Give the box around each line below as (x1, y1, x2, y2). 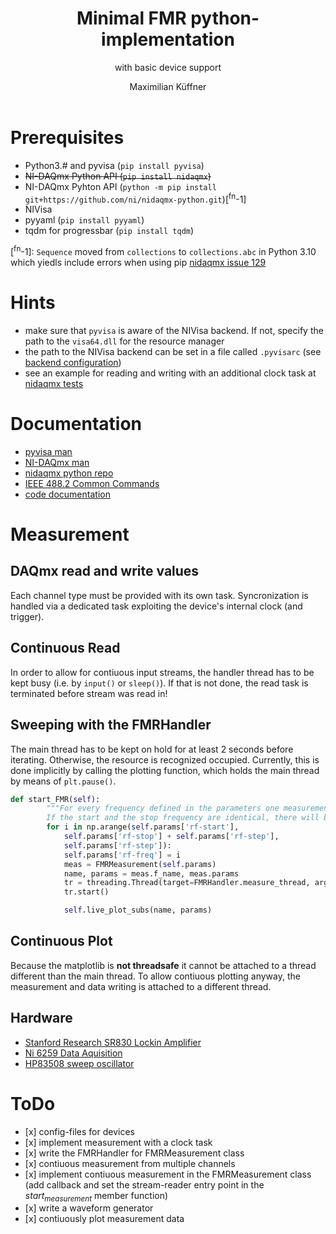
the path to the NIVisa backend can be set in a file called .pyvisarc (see (24, 345, 322, 357)
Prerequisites (10, 126, 125, 149)
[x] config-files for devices (24, 1125, 135, 1137)
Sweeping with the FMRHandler (10, 717, 212, 734)
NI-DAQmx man (24, 456, 90, 468)
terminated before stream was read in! (10, 687, 168, 699)
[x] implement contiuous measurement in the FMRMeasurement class (24, 1168, 312, 1180)
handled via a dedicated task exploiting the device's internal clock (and (10, 600, 303, 612)
